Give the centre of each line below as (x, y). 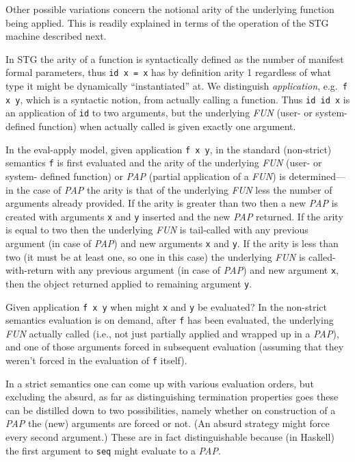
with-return (30, 270)
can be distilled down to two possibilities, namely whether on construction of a (171, 410)
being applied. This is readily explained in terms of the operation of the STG (167, 22)
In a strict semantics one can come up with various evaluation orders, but (160, 383)
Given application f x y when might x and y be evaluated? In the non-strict (167, 306)
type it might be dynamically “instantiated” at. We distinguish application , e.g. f (176, 86)
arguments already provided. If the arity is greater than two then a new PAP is (172, 203)
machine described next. (56, 36)
